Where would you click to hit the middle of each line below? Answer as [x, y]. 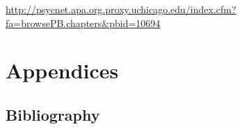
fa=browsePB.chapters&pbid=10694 [83, 23]
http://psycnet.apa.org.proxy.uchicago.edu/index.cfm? [121, 9]
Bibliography [53, 114]
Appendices [62, 70]
